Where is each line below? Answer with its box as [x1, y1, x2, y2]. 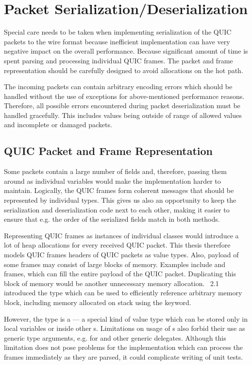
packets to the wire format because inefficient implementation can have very [4, 36, 230, 46]
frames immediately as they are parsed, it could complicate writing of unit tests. [4, 351, 243, 362]
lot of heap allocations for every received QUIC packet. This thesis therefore [4, 240, 231, 250]
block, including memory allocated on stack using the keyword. [4, 297, 191, 307]
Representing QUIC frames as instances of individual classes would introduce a [4, 230, 239, 240]
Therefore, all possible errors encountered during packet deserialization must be [4, 100, 240, 111]
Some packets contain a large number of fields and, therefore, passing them [4, 166, 227, 176]
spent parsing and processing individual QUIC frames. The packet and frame [4, 55, 233, 65]
